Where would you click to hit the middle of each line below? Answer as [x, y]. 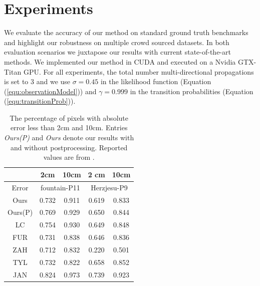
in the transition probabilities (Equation [192, 91]
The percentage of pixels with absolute [69, 117]
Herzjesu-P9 [109, 187]
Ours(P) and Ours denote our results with [69, 137]
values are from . [69, 157]
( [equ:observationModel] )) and [50, 91]
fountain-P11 [60, 187]
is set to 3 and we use [37, 81]
